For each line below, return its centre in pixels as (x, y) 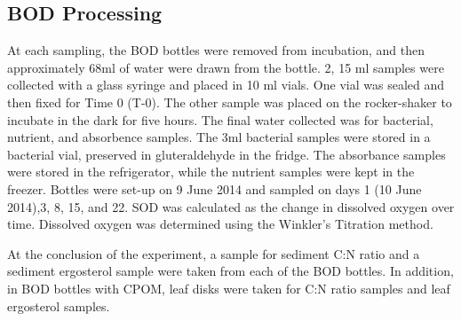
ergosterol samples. (59, 305)
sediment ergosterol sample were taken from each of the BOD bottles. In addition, (230, 271)
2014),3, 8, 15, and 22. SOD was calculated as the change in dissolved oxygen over (231, 206)
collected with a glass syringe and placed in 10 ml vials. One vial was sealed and (226, 85)
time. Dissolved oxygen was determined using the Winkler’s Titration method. (220, 224)
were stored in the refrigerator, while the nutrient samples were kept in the (211, 172)
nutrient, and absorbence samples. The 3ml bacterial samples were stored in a (219, 137)
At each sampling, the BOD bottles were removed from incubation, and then (216, 50)
